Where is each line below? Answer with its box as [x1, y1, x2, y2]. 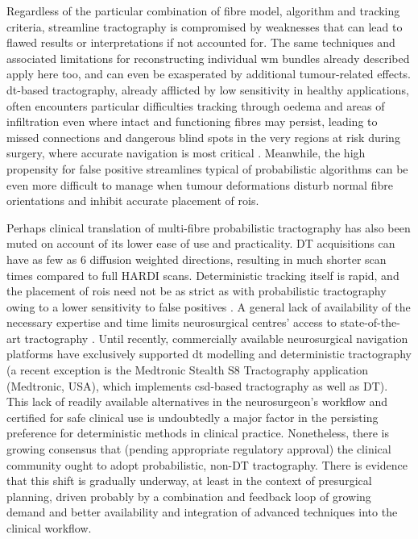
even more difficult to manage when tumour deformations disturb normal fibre [6, 176, 393, 193]
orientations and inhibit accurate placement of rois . [6, 192, 259, 209]
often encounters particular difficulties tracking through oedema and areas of [6, 97, 385, 114]
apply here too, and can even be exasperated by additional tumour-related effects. [6, 65, 411, 82]
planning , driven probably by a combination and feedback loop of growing [6, 487, 371, 504]
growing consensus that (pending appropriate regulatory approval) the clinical [6, 441, 391, 458]
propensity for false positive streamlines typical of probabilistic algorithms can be [6, 160, 408, 177]
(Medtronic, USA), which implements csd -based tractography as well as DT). [6, 377, 388, 394]
